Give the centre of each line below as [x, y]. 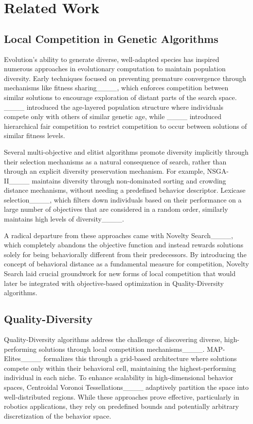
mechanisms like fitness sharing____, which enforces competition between [116, 88]
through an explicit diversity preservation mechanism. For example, [104, 171]
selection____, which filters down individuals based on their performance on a [123, 199]
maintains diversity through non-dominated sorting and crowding [129, 180]
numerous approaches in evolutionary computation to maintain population [115, 69]
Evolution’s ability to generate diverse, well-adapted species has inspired [112, 59]
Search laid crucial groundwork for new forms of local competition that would [120, 273]
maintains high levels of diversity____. [64, 219]
